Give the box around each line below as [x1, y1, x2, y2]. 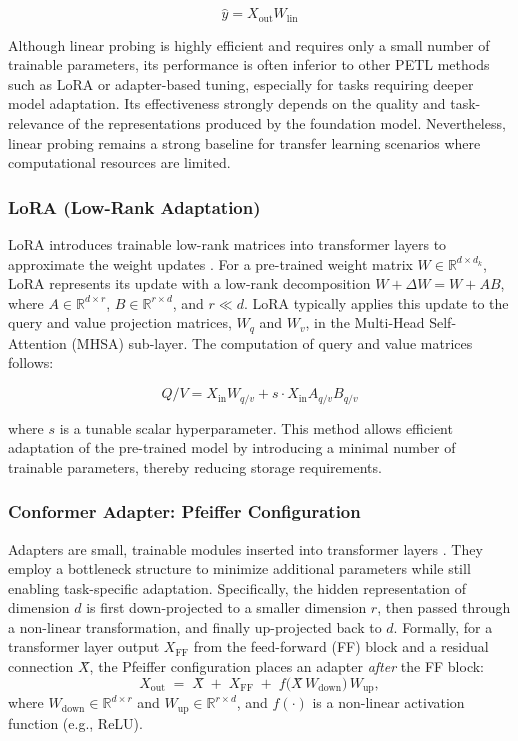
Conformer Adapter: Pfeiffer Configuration [8, 499, 361, 524]
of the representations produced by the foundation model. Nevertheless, [68, 113, 506, 134]
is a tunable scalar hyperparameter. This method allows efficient [59, 417, 453, 438]
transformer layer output [8, 636, 160, 657]
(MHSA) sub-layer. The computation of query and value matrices [71, 332, 473, 353]
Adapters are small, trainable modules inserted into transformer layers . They [8, 538, 483, 559]
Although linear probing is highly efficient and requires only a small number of [8, 34, 490, 55]
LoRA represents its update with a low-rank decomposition [8, 273, 371, 294]
